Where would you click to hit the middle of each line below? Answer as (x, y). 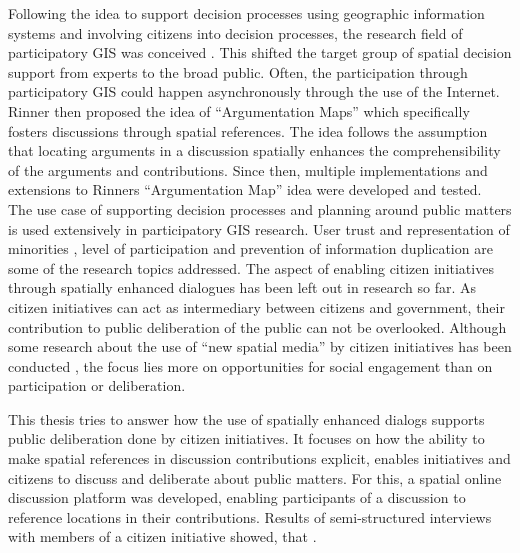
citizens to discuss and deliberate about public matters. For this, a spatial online (255, 477)
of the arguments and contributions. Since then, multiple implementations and (248, 169)
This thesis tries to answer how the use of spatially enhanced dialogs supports (246, 418)
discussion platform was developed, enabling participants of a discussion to (237, 497)
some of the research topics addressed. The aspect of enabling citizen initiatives (251, 267)
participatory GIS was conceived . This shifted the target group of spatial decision (260, 52)
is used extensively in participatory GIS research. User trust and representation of (259, 228)
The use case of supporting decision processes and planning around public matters (260, 208)
